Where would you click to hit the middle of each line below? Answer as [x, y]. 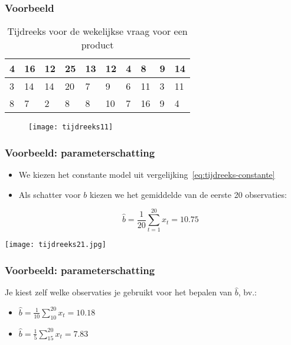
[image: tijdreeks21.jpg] [55, 245]
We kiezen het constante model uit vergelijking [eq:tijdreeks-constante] [147, 175]
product [97, 45]
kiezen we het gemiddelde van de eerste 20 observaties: [188, 194]
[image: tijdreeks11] [71, 127]
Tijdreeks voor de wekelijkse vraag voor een [97, 31]
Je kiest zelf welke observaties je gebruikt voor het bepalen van [119, 292]
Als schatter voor [50, 194]
